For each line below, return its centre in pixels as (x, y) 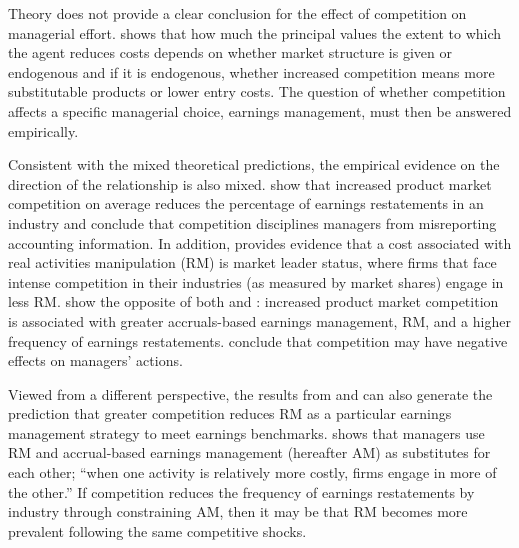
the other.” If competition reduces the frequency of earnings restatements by (241, 491)
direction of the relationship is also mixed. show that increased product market (250, 183)
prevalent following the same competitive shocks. (157, 530)
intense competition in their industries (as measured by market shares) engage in (256, 281)
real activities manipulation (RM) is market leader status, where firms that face (252, 262)
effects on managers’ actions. (95, 360)
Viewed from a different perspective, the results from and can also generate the (250, 393)
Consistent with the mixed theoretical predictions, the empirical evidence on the (254, 164)
